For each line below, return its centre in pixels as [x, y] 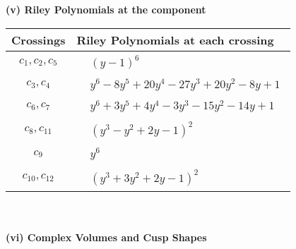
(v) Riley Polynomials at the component [106, 9]
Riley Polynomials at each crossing [175, 40]
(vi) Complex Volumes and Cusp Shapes [106, 237]
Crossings [39, 40]
